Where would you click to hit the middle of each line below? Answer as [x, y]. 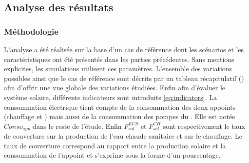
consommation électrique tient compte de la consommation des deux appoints [120, 107]
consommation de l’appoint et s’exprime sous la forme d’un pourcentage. [112, 155]
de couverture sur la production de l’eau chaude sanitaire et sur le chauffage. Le [123, 136]
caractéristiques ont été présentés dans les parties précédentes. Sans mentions [119, 59]
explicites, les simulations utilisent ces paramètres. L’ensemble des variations [118, 69]
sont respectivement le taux [204, 126]
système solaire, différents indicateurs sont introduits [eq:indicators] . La [110, 97]
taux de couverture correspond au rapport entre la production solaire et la [115, 145]
